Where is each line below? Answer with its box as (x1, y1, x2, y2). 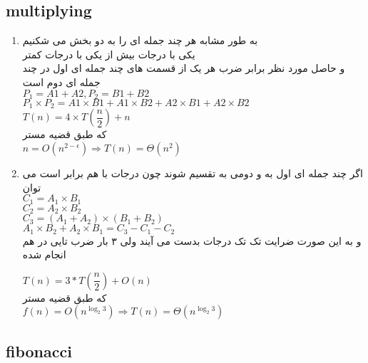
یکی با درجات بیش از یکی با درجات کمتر (22, 46, 195, 61)
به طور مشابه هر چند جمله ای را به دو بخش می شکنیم (22, 33, 258, 48)
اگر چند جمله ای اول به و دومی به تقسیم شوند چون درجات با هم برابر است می (22, 166, 363, 181)
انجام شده (22, 247, 66, 262)
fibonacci (6, 340, 72, 362)
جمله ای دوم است (22, 74, 101, 89)
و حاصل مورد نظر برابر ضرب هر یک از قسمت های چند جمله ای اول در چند (22, 60, 345, 75)
